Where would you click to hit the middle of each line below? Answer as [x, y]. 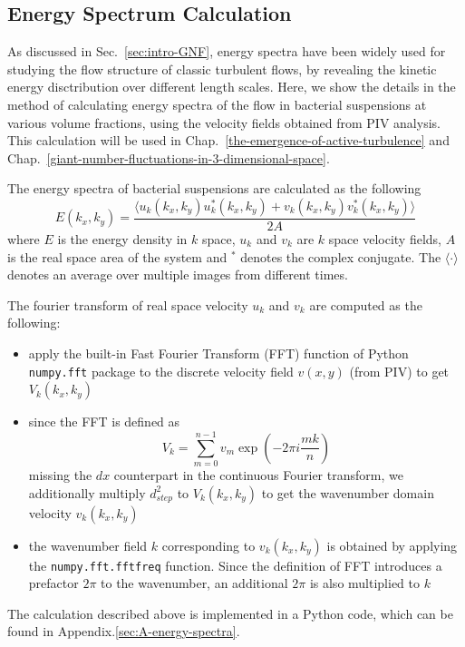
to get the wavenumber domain [348, 492]
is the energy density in [122, 238]
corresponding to [208, 545]
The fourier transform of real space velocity [128, 304]
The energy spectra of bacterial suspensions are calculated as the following [214, 188]
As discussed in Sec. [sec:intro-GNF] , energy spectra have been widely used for [227, 51]
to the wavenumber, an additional [194, 583]
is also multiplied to [365, 583]
